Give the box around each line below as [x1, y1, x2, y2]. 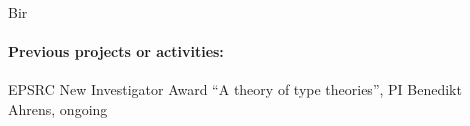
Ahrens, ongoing [8, 98, 108, 119]
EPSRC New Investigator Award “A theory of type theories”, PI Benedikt [8, 79, 462, 100]
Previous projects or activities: [8, 41, 224, 62]
